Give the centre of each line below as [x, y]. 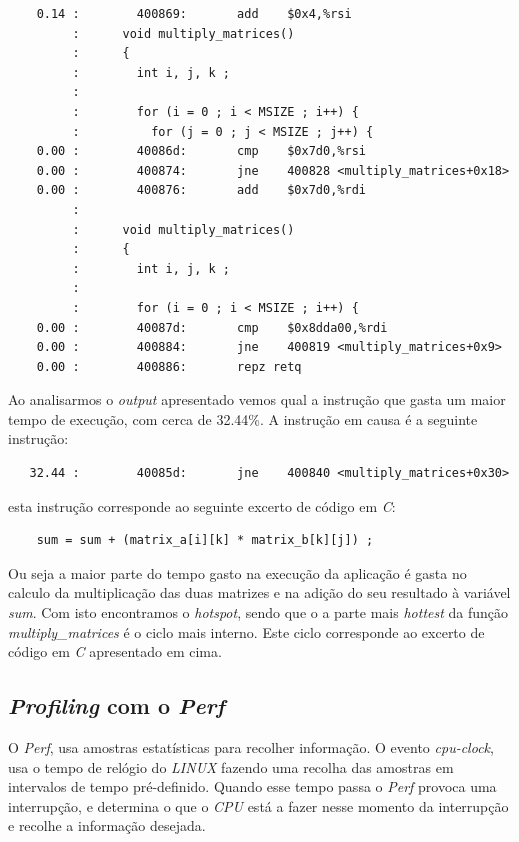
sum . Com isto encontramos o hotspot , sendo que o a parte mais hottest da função [258, 612]
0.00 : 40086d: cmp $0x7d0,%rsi [201, 151]
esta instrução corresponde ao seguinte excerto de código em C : [202, 505]
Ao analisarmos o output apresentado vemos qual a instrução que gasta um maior [257, 399]
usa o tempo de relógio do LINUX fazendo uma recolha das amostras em [231, 766]
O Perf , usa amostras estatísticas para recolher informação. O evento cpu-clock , [251, 747]
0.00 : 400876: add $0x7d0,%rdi [201, 190]
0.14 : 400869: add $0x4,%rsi [194, 14]
